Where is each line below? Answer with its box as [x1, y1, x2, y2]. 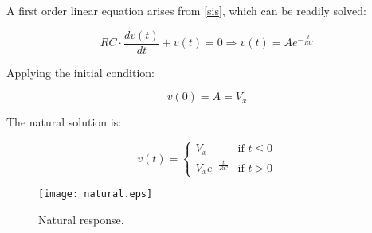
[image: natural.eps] [38, 188, 153, 200]
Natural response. [38, 211, 124, 227]
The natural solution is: [6, 114, 122, 130]
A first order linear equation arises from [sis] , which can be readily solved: [6, 2, 366, 18]
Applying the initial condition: [6, 64, 155, 80]
